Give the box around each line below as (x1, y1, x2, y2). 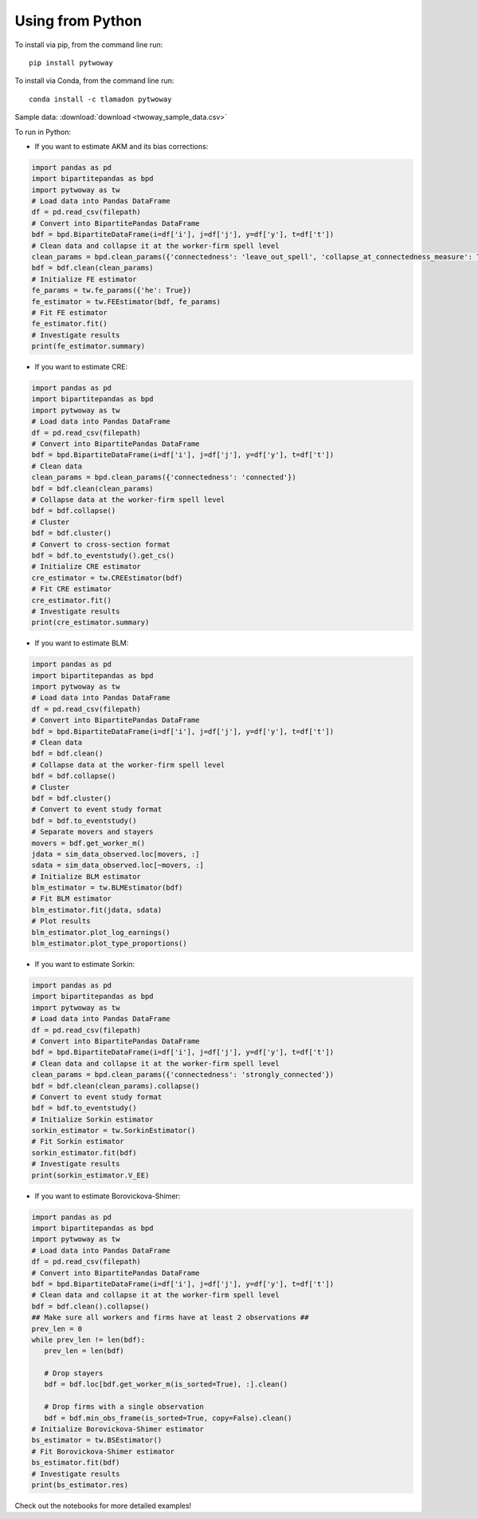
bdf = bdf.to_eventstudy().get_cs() (31, 550, 175, 560)
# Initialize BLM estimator (31, 872, 141, 881)
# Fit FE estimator (31, 308, 108, 317)
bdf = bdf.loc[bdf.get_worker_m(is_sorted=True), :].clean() (44, 1380, 288, 1389)
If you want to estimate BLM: (34, 638, 129, 648)
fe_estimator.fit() (31, 319, 108, 329)
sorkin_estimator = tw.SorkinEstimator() (31, 1126, 196, 1135)
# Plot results (31, 917, 91, 925)
